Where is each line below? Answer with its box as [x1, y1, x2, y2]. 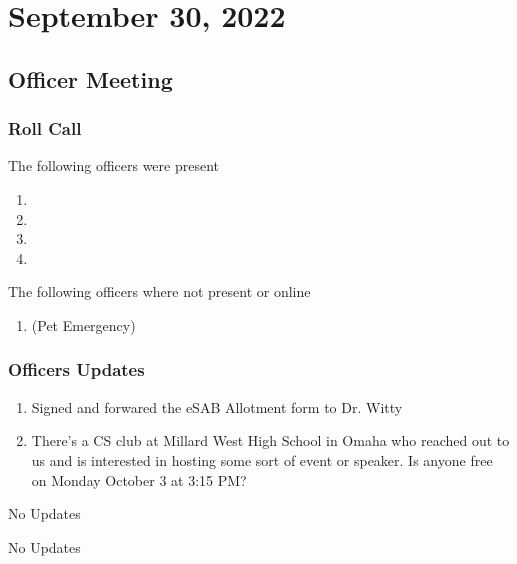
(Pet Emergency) [31, 314, 136, 335]
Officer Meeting [8, 63, 173, 94]
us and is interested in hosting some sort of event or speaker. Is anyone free [31, 449, 493, 470]
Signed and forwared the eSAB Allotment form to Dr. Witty [31, 396, 403, 417]
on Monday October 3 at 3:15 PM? [31, 469, 247, 490]
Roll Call [8, 116, 82, 141]
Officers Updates [8, 357, 145, 382]
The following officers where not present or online [8, 281, 311, 302]
